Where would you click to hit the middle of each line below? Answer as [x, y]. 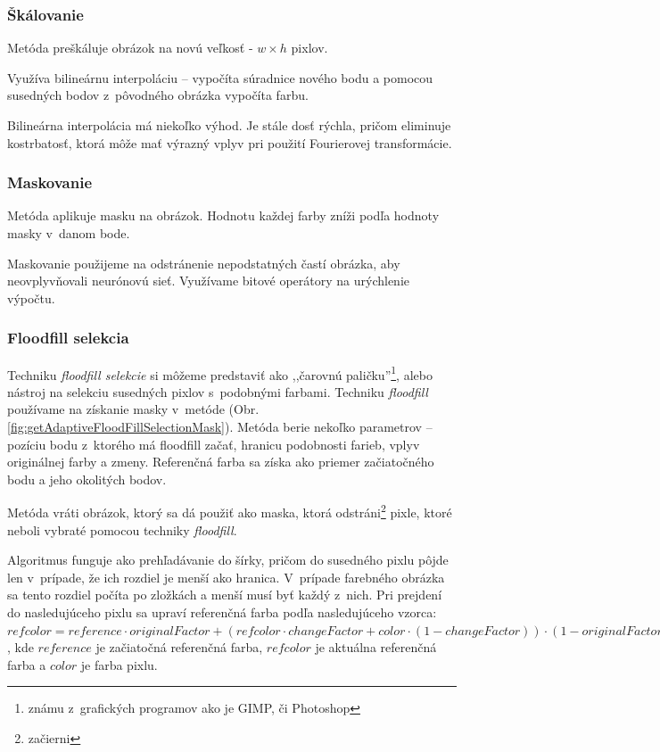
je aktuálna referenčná [376, 647]
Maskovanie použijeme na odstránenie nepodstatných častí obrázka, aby [204, 263]
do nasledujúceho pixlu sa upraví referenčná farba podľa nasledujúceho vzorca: [222, 612]
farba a [27, 664]
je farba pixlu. [119, 664]
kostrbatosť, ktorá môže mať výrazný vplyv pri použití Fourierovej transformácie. [230, 142]
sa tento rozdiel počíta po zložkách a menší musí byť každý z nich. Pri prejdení [225, 595]
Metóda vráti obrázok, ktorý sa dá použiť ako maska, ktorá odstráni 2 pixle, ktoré [230, 511]
